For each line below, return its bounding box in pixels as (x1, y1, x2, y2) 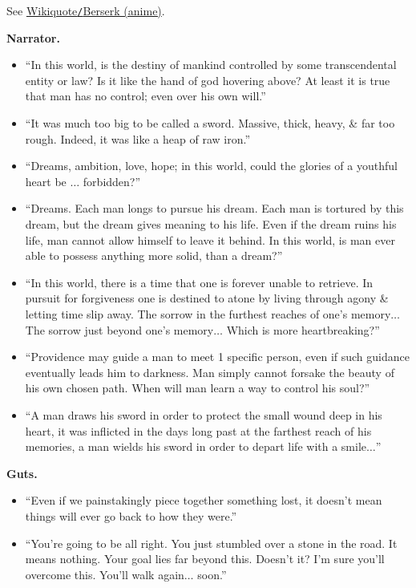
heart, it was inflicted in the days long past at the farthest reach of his (25, 422, 372, 439)
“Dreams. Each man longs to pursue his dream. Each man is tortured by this (25, 200, 404, 217)
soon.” (197, 566, 227, 582)
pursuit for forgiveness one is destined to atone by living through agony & (25, 290, 389, 306)
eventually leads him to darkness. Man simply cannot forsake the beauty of (25, 363, 394, 380)
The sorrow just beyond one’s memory (25, 321, 214, 338)
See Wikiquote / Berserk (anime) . (6, 2, 165, 18)
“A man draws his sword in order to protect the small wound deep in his (25, 406, 382, 423)
